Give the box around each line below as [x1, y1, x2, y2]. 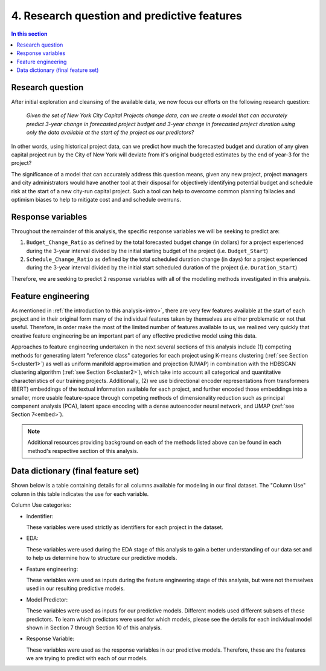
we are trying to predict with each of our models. [26, 655, 148, 662]
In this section [11, 30, 48, 37]
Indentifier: [26, 512, 54, 519]
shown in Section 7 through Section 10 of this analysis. [26, 624, 162, 631]
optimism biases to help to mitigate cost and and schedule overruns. [11, 196, 181, 203]
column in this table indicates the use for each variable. [11, 490, 149, 498]
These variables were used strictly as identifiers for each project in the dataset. [26, 524, 223, 531]
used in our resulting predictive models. [26, 585, 125, 592]
